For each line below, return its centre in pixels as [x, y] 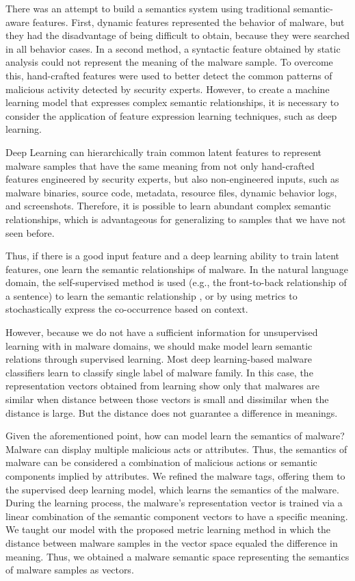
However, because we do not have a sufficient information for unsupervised [162, 332]
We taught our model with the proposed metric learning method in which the [168, 529]
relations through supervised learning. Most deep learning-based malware [159, 359]
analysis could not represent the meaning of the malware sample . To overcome [169, 62]
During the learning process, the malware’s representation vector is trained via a [174, 503]
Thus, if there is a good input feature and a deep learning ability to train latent [173, 256]
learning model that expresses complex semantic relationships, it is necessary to [172, 102]
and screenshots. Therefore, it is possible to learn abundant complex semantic [168, 206]
